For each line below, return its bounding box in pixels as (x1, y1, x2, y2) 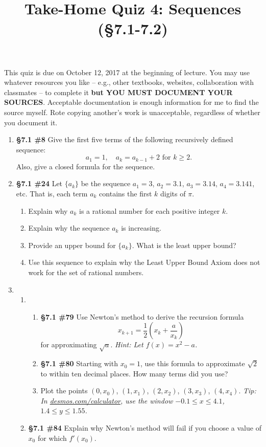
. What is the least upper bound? (132, 239, 236, 250)
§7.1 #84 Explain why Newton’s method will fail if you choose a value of (28, 422, 261, 433)
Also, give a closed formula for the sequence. (16, 161, 155, 171)
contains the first (99, 188, 152, 198)
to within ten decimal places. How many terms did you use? (40, 368, 228, 378)
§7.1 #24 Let (16, 178, 63, 189)
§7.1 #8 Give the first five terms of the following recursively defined (16, 134, 233, 145)
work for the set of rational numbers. (28, 266, 144, 277)
